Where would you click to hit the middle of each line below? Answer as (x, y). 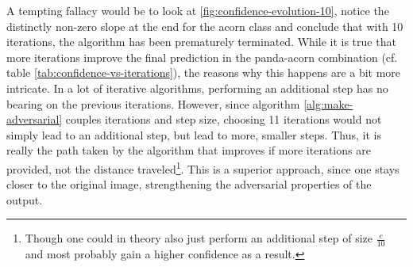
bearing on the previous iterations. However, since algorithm (153, 103)
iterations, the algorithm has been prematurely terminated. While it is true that (201, 42)
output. (25, 199)
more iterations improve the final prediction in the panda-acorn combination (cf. (202, 57)
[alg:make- (328, 103)
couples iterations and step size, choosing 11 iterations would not (224, 119)
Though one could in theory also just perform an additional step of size (199, 238)
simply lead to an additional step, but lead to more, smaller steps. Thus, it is (194, 134)
